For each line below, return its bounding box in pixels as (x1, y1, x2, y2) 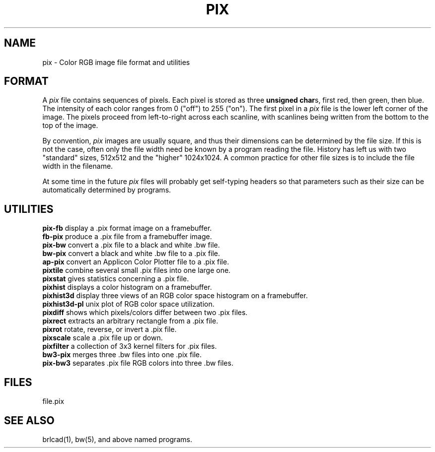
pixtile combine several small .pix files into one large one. (42, 266, 231, 275)
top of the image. (42, 121, 98, 130)
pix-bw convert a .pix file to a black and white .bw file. (42, 241, 220, 250)
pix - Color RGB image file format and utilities (42, 58, 190, 66)
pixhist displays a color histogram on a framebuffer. (42, 283, 212, 292)
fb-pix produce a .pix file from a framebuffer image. (42, 232, 212, 241)
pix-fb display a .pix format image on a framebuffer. (42, 224, 212, 233)
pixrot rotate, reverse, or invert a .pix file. (42, 325, 177, 334)
